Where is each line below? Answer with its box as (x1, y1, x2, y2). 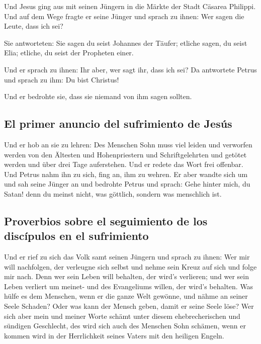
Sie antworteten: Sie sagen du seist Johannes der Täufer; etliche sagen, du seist (4, 37, 247, 48)
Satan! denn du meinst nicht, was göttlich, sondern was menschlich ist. (4, 188, 222, 199)
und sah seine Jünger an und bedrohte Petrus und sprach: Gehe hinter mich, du (4, 179, 250, 189)
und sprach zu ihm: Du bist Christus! (4, 74, 119, 84)
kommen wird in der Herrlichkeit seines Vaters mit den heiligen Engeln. (4, 330, 224, 340)
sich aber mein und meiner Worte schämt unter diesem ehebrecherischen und (4, 310, 240, 321)
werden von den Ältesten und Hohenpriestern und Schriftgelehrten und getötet (4, 149, 247, 159)
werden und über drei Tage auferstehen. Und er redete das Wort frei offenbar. (4, 159, 243, 169)
